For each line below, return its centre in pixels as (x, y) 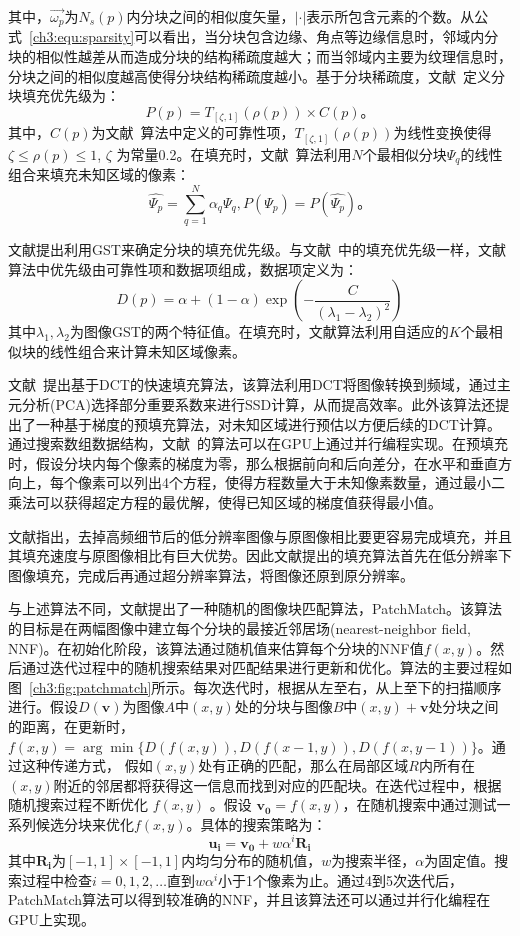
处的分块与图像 (283, 706)
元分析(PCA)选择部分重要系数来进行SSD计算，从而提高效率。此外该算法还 (252, 404)
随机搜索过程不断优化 (78, 804)
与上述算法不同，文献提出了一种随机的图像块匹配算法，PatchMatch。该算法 (255, 608)
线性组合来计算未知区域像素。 (147, 350)
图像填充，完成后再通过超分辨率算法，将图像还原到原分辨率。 (211, 574)
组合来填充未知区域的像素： (99, 174)
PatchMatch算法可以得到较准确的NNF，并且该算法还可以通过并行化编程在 (249, 899)
